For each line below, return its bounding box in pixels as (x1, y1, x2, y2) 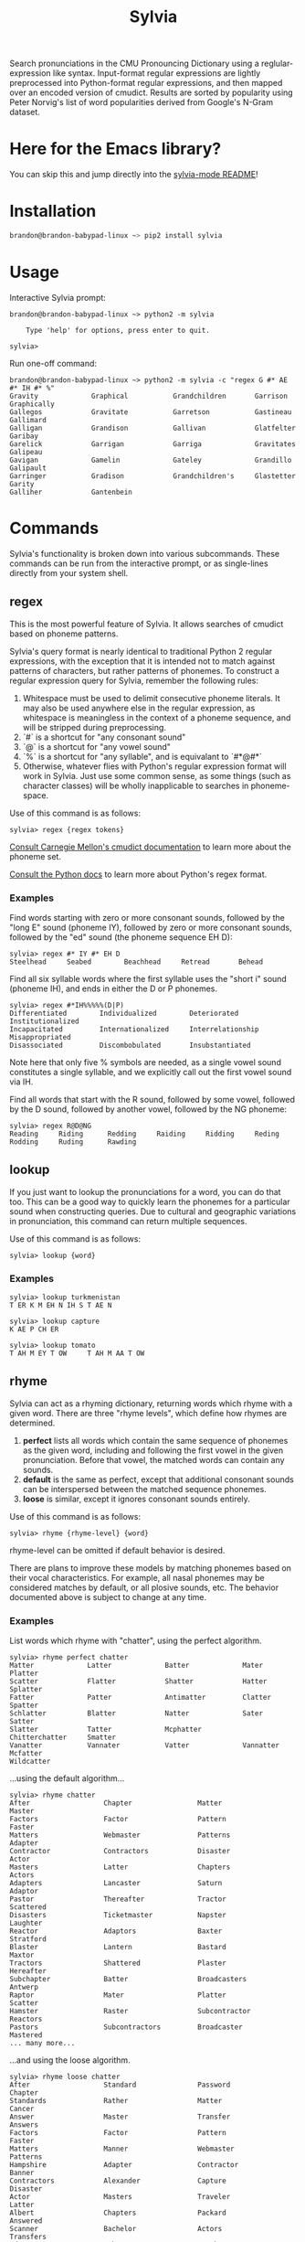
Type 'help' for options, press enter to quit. (26, 326, 210, 335)
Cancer (9, 2105, 35, 2114)
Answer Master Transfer (9, 2112, 231, 2122)
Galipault (9, 464, 47, 473)
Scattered (9, 1903, 47, 1912)
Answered (9, 2216, 43, 2226)
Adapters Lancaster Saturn (9, 1879, 223, 1888)
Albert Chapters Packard (9, 2208, 226, 2218)
